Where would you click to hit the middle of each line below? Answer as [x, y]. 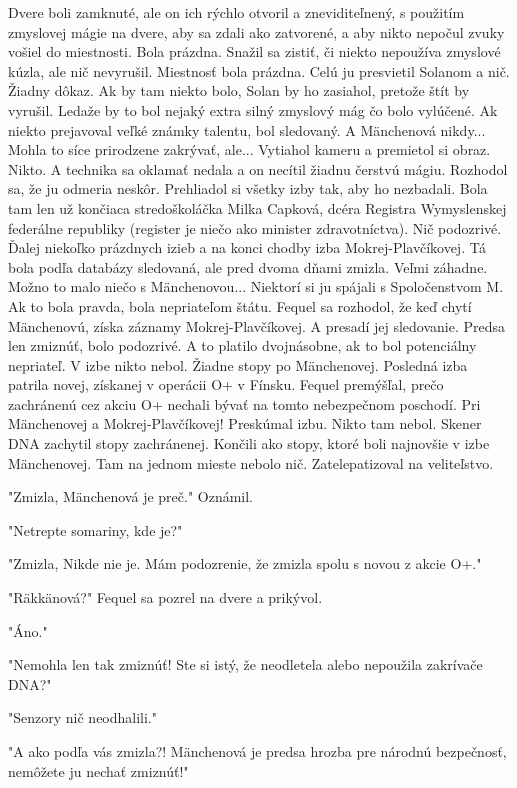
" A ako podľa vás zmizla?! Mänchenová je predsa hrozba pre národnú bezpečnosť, [257, 751]
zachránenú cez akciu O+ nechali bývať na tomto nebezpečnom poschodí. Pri [244, 403]
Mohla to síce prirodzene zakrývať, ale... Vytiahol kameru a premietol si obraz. [249, 149]
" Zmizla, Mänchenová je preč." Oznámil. [131, 496]
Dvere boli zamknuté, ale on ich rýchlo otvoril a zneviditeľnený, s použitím [236, 12]
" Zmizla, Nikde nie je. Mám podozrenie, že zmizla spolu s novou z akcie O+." [245, 563]
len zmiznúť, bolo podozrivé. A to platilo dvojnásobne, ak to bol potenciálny [242, 345]
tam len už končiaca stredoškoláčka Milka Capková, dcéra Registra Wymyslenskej [257, 207]
